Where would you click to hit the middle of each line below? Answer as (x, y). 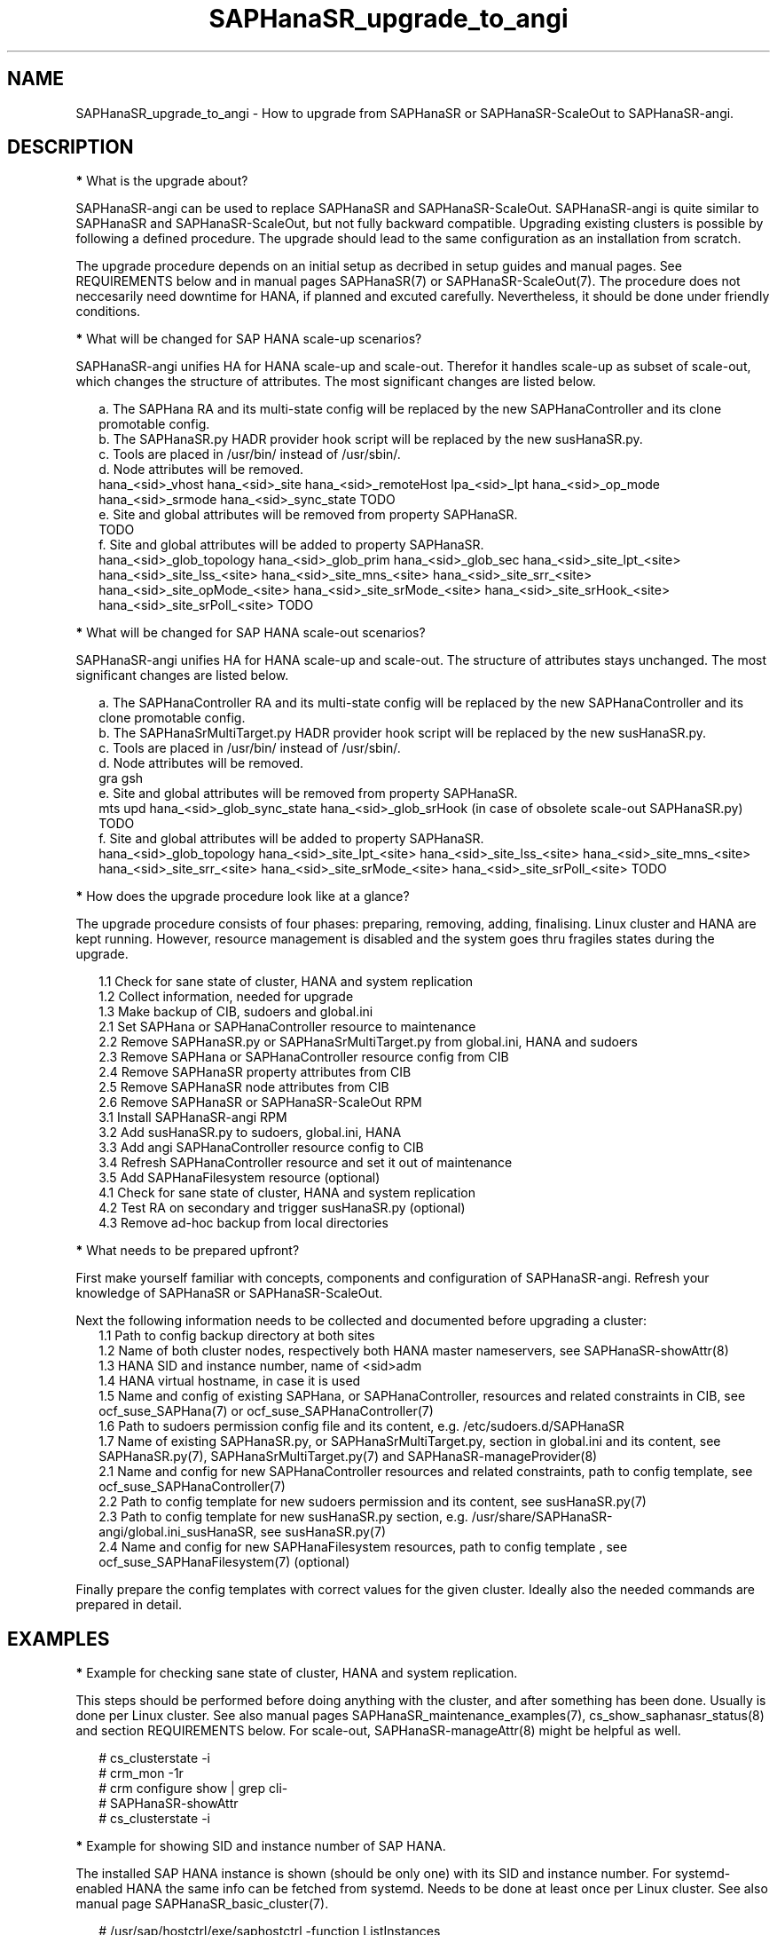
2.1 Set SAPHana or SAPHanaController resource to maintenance (287, 1027)
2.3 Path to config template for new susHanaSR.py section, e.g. (283, 1517)
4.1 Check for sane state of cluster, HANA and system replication (287, 1193)
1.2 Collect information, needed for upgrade (226, 997)
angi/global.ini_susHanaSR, (178, 1532)
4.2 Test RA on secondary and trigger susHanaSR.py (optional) (282, 1208)
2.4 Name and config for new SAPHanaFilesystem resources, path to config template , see (363, 1547)
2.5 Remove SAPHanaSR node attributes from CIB (244, 1087)
